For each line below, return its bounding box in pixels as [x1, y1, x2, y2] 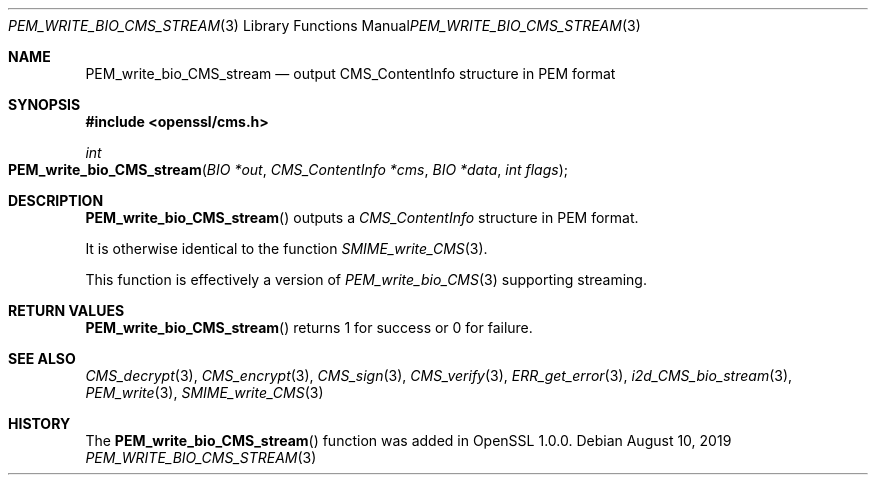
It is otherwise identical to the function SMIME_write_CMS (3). [85, 240, 488, 257]
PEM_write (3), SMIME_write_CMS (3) [85, 384, 324, 401]
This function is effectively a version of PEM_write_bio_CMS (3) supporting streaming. [85, 271, 647, 288]
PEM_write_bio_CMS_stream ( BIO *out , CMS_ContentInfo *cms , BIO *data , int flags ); [8, 161, 568, 178]
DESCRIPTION [8, 192, 104, 209]
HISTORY [8, 415, 71, 432]
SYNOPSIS [8, 96, 81, 113]
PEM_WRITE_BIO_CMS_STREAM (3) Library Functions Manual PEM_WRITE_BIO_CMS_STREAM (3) [8, 17, 641, 34]
